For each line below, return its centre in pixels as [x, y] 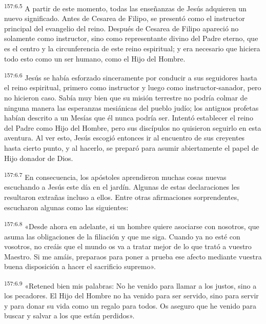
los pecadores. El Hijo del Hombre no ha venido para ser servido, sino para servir [131, 296]
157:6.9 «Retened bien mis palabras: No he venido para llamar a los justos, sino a [130, 285]
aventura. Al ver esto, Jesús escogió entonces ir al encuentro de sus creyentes [125, 138]
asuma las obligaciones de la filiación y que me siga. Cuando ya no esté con [122, 236]
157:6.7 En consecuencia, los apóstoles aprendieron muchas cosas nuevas [115, 176]
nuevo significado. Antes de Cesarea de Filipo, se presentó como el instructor [125, 18]
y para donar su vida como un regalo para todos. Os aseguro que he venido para [130, 305]
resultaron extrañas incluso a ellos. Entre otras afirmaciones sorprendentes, [122, 197]
